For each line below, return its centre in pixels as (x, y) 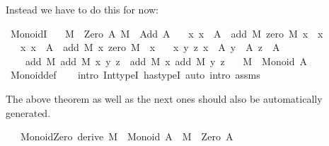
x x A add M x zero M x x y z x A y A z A (150, 47)
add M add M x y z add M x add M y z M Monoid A (166, 61)
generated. (28, 112)
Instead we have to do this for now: (82, 9)
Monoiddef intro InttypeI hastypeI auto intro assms (135, 75)
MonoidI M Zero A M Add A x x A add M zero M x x (167, 33)
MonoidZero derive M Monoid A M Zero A (127, 136)
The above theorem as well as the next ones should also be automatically (164, 98)
